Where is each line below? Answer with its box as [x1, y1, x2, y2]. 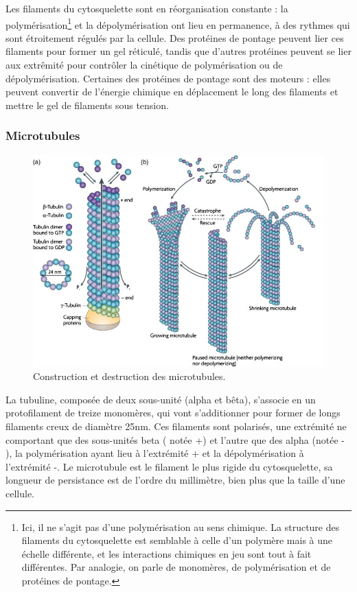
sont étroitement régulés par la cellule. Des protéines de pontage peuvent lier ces [5, 30, 344, 45]
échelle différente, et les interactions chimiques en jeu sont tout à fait [21, 546, 312, 560]
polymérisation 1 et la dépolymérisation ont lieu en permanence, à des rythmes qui [5, 15, 350, 32]
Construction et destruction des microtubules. [33, 369, 226, 383]
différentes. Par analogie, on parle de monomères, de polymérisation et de [21, 560, 331, 574]
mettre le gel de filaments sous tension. [5, 97, 169, 112]
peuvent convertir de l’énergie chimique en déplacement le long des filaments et [5, 84, 338, 99]
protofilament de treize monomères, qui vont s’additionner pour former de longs [5, 405, 341, 420]
